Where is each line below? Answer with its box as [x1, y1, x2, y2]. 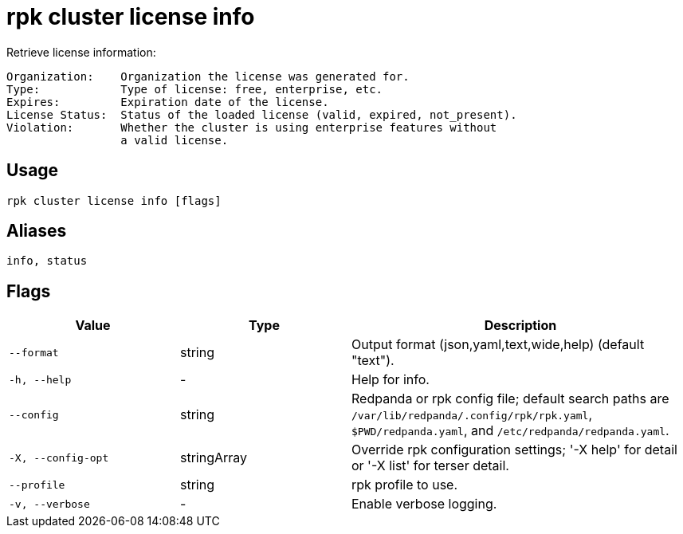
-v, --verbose [9, 497, 90, 510]
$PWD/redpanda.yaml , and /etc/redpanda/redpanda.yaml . [351, 422, 669, 439]
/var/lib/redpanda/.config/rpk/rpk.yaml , [351, 406, 593, 423]
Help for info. [351, 371, 430, 388]
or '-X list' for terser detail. [351, 457, 509, 474]
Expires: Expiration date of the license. [6, 95, 329, 108]
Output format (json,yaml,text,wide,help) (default [351, 336, 645, 353]
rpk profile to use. [351, 477, 458, 493]
